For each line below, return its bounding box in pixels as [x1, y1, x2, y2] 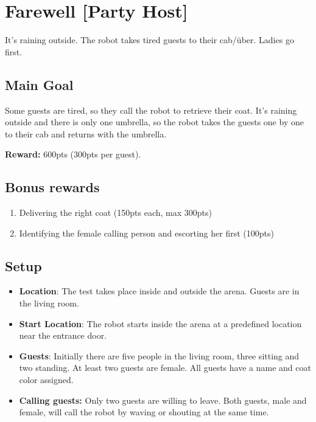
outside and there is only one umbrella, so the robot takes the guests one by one [5, 116, 304, 128]
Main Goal [5, 75, 74, 94]
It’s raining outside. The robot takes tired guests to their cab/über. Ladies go [5, 33, 294, 46]
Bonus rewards [5, 178, 100, 196]
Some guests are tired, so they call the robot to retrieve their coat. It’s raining [5, 103, 297, 116]
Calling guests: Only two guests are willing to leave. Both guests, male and [19, 393, 307, 406]
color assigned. [19, 373, 74, 386]
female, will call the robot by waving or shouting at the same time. [19, 406, 269, 418]
